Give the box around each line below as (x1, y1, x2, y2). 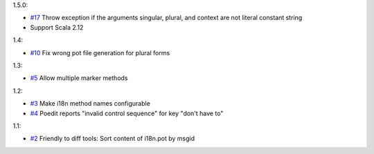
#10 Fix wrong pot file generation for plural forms (30, 48, 170, 57)
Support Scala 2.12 (30, 23, 84, 31)
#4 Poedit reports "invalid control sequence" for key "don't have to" (30, 109, 224, 117)
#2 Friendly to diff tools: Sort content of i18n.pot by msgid (30, 135, 195, 143)
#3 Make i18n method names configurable (30, 99, 150, 108)
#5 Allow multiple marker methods (30, 74, 128, 82)
